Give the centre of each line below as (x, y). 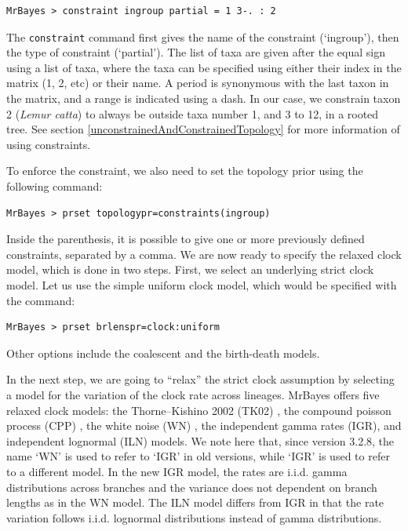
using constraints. (49, 144)
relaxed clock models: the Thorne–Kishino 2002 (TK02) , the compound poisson (199, 410)
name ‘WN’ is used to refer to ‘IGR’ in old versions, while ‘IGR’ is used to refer (198, 456)
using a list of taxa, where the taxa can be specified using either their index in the (204, 67)
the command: (41, 300)
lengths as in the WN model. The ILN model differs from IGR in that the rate (195, 502)
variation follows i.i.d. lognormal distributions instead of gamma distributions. (194, 517)
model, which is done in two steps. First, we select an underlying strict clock (190, 269)
